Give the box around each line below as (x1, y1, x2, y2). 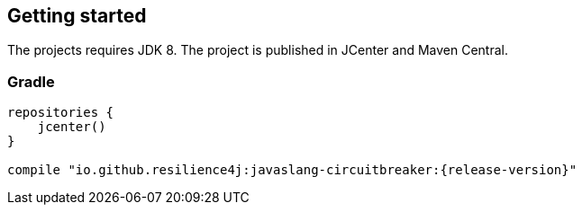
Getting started (7, 4, 147, 27)
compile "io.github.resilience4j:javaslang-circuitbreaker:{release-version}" (7, 163, 577, 178)
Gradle (7, 72, 55, 91)
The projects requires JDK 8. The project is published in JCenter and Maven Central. (7, 42, 508, 58)
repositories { (7, 105, 114, 120)
